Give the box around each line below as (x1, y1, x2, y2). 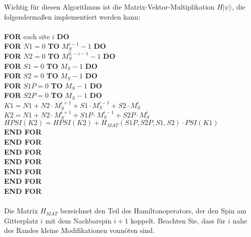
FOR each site (4, 31, 50, 41)
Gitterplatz (4, 215, 38, 225)
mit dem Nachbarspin (45, 215, 111, 225)
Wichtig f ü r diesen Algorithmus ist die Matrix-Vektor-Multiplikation (4, 2, 215, 12)
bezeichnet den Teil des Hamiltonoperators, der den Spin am (60, 205, 246, 216)
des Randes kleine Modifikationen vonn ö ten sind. (4, 225, 155, 235)
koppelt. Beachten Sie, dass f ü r (131, 215, 226, 225)
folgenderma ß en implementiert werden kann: (4, 11, 141, 22)
